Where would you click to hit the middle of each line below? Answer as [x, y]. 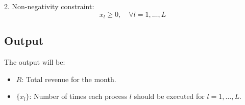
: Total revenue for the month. [69, 79]
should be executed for [169, 96]
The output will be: [35, 62]
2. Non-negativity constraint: [49, 6]
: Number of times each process [78, 96]
